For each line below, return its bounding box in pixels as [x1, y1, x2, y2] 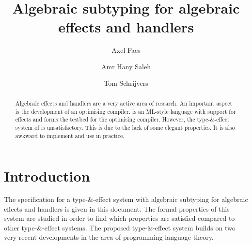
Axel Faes [111, 45, 141, 55]
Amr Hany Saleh [101, 61, 151, 71]
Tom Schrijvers [104, 77, 148, 88]
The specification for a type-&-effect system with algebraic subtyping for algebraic [4, 194, 248, 204]
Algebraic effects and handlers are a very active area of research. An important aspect [15, 99, 233, 107]
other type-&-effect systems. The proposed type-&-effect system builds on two [4, 222, 236, 232]
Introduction [4, 166, 90, 186]
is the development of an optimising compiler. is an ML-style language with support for [15, 107, 236, 115]
